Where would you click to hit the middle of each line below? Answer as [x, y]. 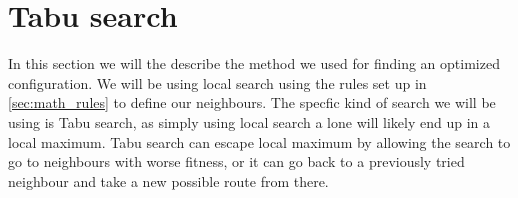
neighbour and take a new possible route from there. [168, 180]
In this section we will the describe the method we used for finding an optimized [254, 63]
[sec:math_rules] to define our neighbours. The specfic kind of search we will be [252, 102]
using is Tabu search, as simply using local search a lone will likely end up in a [249, 121]
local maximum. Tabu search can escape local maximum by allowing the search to [259, 141]
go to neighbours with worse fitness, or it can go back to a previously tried [236, 161]
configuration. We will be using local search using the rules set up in [217, 82]
